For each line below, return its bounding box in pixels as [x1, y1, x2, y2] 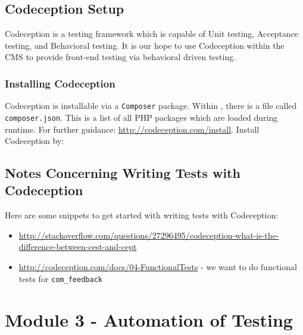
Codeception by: [5, 134, 64, 147]
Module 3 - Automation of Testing [5, 307, 293, 331]
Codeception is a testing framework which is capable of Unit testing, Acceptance [5, 27, 299, 40]
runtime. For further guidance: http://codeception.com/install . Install [5, 123, 260, 135]
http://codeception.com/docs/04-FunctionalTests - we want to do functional [18, 261, 297, 273]
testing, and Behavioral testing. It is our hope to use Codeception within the [5, 39, 285, 51]
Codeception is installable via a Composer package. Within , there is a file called [5, 99, 297, 112]
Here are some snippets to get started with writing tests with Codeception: [5, 209, 279, 221]
